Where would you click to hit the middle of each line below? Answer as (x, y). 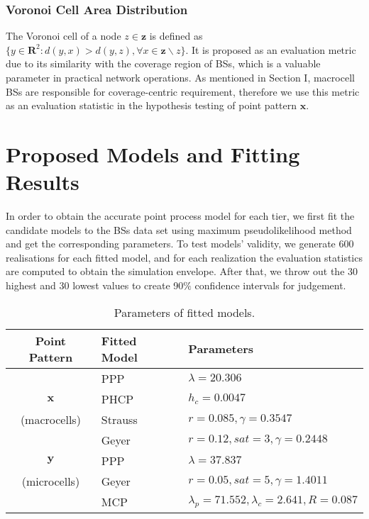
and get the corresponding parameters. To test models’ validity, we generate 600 (180, 244)
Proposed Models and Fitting (153, 154)
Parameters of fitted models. (184, 312)
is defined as (176, 36)
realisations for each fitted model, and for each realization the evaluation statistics (184, 257)
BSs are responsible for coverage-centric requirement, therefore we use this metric (183, 91)
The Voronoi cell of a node (64, 36)
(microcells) (51, 481)
